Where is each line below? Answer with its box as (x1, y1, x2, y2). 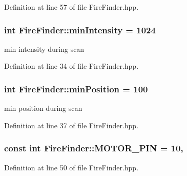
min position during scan (4, 103, 82, 113)
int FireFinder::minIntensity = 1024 (4, 23, 156, 36)
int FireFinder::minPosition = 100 (4, 82, 148, 95)
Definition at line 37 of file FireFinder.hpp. (4, 120, 139, 130)
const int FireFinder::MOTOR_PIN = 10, (4, 142, 183, 154)
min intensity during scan (4, 43, 85, 54)
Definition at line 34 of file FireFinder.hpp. (4, 61, 139, 71)
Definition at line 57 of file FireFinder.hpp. (4, 2, 139, 12)
